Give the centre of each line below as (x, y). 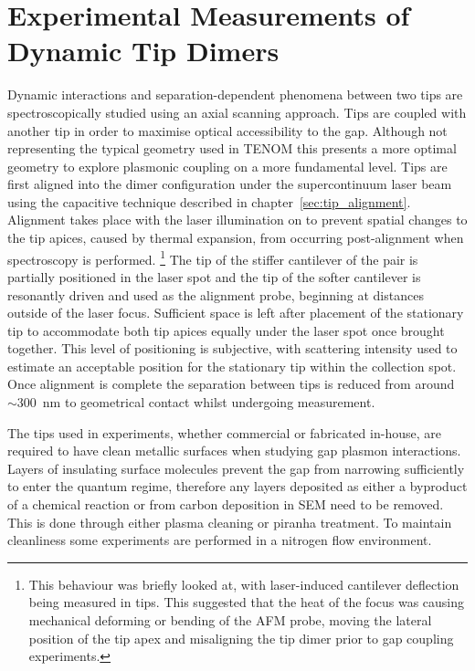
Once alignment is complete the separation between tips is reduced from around (231, 384)
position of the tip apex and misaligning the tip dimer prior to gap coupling (241, 638)
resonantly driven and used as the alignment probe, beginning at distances (216, 294)
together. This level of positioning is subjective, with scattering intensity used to (232, 348)
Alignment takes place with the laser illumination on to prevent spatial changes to (237, 220)
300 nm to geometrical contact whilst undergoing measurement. (196, 402)
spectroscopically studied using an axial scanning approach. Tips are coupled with (237, 112)
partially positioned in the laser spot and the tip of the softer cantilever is (214, 276)
